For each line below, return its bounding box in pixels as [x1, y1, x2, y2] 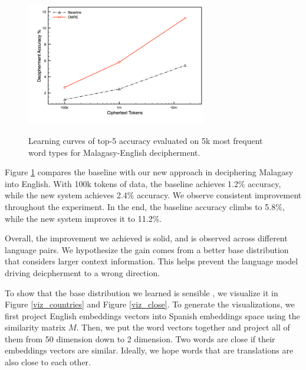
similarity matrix [5, 321, 66, 333]
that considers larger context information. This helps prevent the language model [5, 255, 298, 267]
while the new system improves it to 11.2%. [5, 212, 162, 224]
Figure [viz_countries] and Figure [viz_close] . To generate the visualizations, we [5, 298, 295, 310]
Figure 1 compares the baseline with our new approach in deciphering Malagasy [5, 166, 294, 178]
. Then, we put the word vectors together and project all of [76, 321, 290, 333]
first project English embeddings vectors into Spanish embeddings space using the [5, 309, 300, 322]
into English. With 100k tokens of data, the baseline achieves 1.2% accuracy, [5, 177, 281, 189]
